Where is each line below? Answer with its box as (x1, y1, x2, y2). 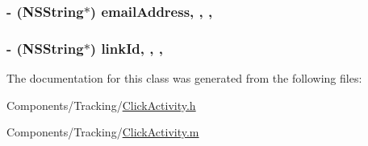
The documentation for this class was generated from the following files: (6, 70, 362, 87)
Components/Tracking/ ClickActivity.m (6, 124, 199, 140)
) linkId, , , (90, 38, 163, 58)
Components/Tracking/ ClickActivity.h (6, 96, 196, 113)
